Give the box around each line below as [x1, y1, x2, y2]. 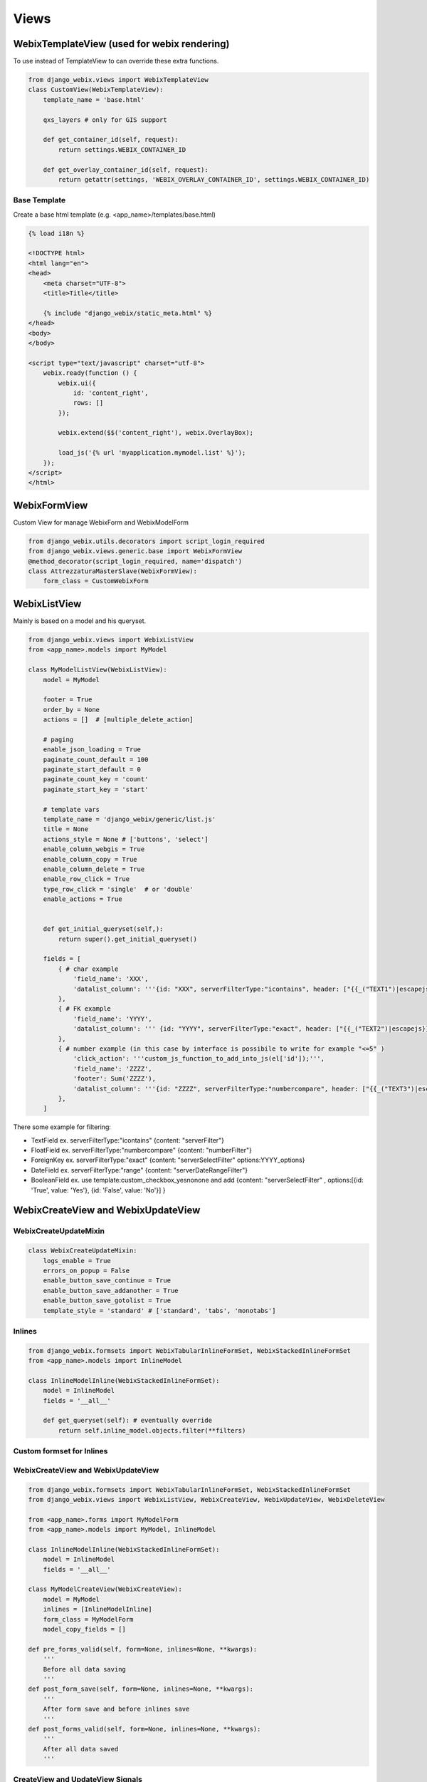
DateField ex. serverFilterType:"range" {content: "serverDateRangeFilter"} [31, 1165, 248, 1174]
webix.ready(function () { [43, 369, 138, 377]
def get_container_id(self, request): [43, 135, 179, 144]
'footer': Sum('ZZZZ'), [73, 1075, 157, 1083]
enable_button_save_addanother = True [43, 1287, 179, 1294]
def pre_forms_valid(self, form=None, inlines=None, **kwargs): [28, 1645, 258, 1653]
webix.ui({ [58, 378, 96, 387]
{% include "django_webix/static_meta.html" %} [43, 309, 213, 317]
